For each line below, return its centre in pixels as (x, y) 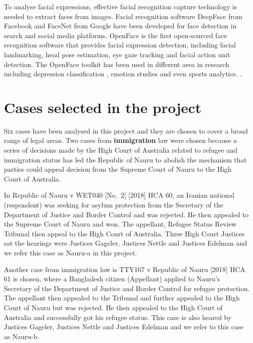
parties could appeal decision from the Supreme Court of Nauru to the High (118, 169)
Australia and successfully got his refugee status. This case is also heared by (118, 317)
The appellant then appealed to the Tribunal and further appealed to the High (122, 298)
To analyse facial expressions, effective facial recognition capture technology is (121, 6)
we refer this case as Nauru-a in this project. (71, 252)
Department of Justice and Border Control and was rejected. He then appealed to (126, 214)
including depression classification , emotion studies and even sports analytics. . (123, 74)
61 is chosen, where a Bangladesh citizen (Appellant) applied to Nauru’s (112, 279)
